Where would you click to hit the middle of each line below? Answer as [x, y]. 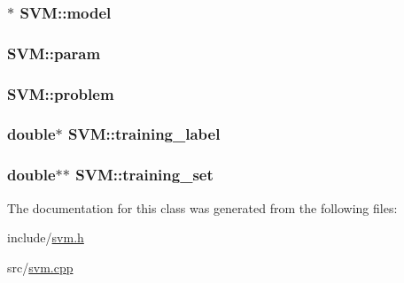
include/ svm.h [46, 237]
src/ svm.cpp [40, 267]
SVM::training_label [144, 134]
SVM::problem [61, 93]
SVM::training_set [144, 175]
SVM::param [54, 53]
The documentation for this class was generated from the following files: [202, 207]
